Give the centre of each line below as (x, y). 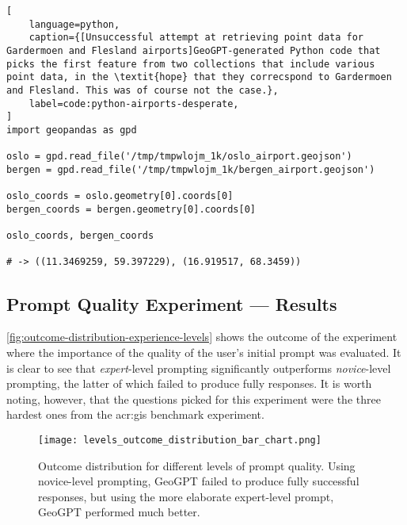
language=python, (74, 24)
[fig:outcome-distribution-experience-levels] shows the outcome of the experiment (202, 337)
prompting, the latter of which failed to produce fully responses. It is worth (189, 383)
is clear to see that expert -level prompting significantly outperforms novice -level (199, 368)
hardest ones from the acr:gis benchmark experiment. (135, 414)
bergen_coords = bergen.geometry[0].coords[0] (131, 209)
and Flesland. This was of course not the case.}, (143, 90)
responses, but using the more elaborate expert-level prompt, (186, 496)
